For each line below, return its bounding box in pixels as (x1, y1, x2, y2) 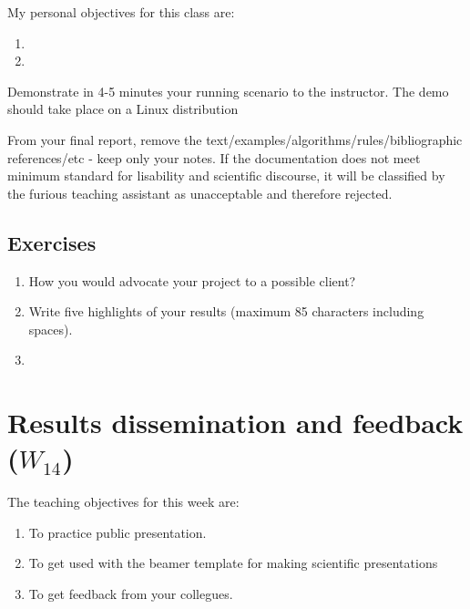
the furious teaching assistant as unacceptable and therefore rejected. (7, 183, 393, 202)
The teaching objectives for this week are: (7, 492, 240, 511)
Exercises (7, 228, 97, 256)
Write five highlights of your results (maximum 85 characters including (28, 302, 424, 321)
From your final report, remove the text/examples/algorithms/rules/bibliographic (7, 129, 463, 149)
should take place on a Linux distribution (7, 99, 239, 119)
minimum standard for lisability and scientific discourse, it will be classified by (7, 166, 445, 185)
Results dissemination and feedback (7, 404, 464, 441)
